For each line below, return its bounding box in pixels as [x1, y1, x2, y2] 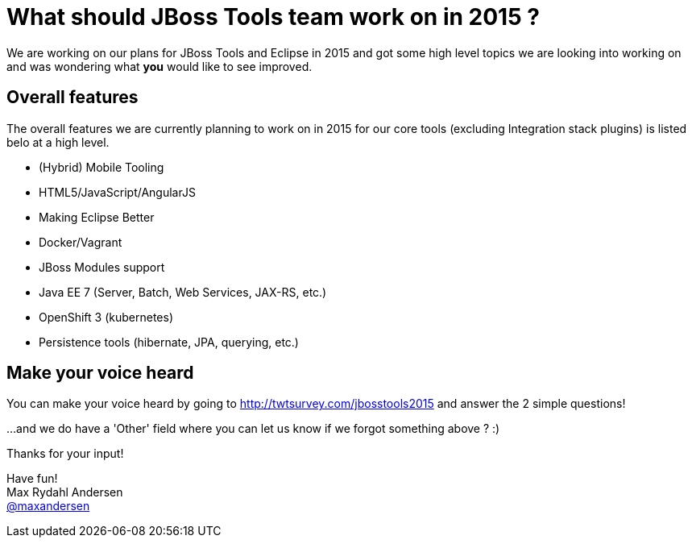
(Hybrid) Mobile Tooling [39, 160, 164, 174]
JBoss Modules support [39, 260, 165, 274]
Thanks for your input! [6, 446, 124, 461]
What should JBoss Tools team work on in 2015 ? [6, 3, 540, 31]
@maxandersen [6, 499, 90, 513]
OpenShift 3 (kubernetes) [39, 309, 173, 324]
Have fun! [6, 471, 58, 486]
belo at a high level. [6, 135, 110, 149]
